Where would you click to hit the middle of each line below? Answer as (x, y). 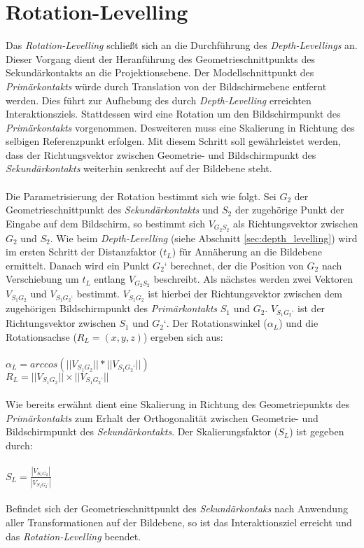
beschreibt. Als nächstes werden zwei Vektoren (253, 279)
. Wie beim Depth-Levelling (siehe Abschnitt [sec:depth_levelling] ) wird (204, 238)
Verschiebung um (42, 279)
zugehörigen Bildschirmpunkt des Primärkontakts (112, 308)
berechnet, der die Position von (237, 265)
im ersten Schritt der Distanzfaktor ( (85, 252)
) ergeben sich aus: (183, 336)
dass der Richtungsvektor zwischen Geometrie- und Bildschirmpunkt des (161, 154)
